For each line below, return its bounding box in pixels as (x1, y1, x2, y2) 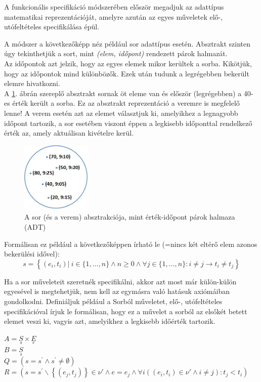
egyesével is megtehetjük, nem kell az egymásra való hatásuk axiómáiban (4, 286, 230, 296)
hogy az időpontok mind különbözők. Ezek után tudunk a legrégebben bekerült (4, 68, 249, 78)
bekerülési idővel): (4, 248, 60, 259)
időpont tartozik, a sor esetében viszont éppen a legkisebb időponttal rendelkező (4, 117, 252, 128)
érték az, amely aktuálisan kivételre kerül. (4, 128, 134, 138)
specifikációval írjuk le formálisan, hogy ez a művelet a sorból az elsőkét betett (4, 306, 247, 316)
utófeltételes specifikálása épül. (4, 21, 100, 32)
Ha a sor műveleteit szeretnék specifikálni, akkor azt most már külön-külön (4, 276, 237, 286)
